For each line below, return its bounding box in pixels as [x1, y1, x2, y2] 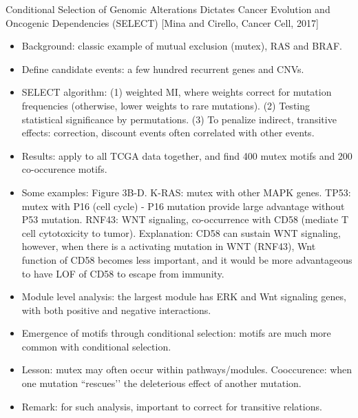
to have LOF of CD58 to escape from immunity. [21, 266, 224, 280]
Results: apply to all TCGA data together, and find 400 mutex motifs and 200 [21, 148, 352, 163]
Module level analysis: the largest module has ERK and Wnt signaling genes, [21, 289, 346, 304]
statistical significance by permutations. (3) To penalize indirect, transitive [21, 112, 337, 126]
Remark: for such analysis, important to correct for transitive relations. [21, 399, 322, 413]
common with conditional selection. [21, 339, 171, 353]
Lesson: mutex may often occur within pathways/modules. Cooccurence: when [21, 362, 352, 377]
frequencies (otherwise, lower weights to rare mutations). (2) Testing [21, 98, 310, 112]
